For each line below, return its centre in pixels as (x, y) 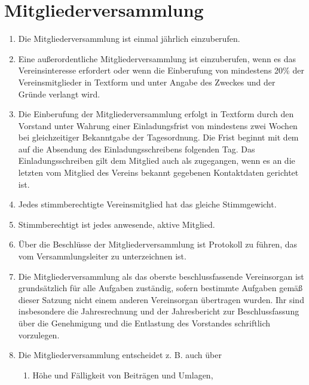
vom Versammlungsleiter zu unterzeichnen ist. (102, 256)
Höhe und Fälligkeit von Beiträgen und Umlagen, (123, 375)
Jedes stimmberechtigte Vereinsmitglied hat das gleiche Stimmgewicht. (147, 204)
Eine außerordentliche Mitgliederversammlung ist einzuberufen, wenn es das (157, 58)
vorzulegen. (39, 334)
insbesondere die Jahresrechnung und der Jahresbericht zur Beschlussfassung (159, 311)
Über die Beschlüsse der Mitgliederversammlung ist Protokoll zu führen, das (157, 244)
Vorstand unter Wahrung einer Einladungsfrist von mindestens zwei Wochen (158, 125)
